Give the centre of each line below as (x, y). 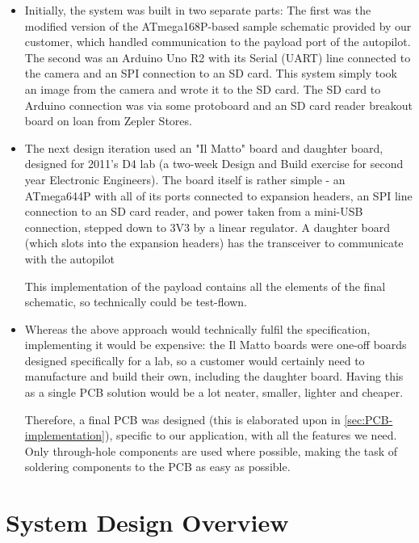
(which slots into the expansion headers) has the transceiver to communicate (214, 243)
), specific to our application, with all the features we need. (251, 435)
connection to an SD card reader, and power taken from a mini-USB (194, 211)
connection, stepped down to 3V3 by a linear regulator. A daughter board (207, 227)
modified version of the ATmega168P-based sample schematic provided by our (218, 25)
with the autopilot (70, 258)
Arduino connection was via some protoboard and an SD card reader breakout (218, 105)
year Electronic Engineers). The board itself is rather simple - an (185, 179)
